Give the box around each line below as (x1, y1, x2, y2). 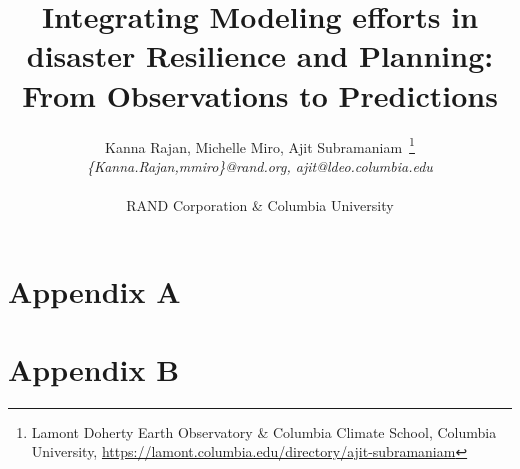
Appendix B (8, 348, 180, 389)
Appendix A (8, 270, 181, 311)
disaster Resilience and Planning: (26, 35, 494, 76)
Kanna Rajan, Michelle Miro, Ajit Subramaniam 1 (105, 133, 415, 157)
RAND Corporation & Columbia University (126, 194, 394, 215)
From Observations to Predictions (22, 74, 498, 115)
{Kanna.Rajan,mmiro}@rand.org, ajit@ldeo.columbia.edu (87, 155, 433, 176)
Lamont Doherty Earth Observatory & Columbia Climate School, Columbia (31, 421, 497, 442)
